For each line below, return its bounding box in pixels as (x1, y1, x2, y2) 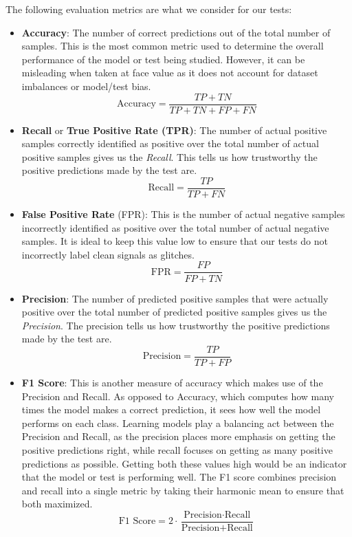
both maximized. (21, 496, 93, 511)
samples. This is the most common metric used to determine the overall (21, 39, 324, 53)
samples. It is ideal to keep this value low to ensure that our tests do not (21, 234, 328, 248)
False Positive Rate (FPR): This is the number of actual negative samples (21, 207, 345, 221)
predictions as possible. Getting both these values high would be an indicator (21, 456, 347, 470)
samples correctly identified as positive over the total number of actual (21, 136, 319, 151)
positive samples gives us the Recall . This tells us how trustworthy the (21, 149, 318, 164)
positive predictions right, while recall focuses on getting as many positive (21, 442, 333, 457)
